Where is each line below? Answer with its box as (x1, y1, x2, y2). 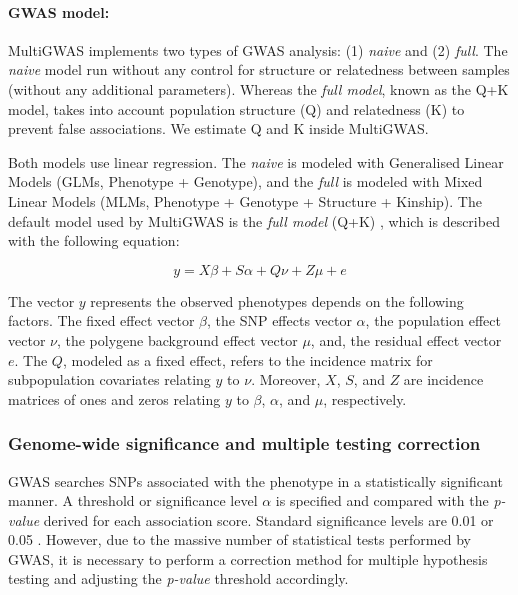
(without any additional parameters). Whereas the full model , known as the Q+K (8, 78, 509, 99)
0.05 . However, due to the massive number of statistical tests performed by (8, 529, 471, 550)
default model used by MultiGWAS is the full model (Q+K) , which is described (8, 210, 500, 231)
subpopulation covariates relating (8, 369, 211, 390)
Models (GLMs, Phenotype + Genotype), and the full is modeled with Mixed (8, 171, 483, 192)
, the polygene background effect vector (56, 329, 298, 350)
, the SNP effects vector (207, 310, 352, 331)
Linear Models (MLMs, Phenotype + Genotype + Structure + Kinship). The (8, 190, 482, 211)
